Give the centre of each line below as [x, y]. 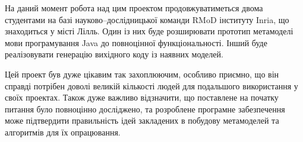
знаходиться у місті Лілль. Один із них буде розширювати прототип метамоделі [149, 31]
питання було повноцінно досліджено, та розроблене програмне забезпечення [145, 109]
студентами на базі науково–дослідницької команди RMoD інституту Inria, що [147, 19]
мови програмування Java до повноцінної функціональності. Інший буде [136, 42]
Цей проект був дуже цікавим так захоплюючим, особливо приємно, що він [142, 74]
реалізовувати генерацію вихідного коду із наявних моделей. [114, 54]
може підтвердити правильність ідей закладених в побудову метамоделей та [142, 120]
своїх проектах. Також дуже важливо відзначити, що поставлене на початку [142, 97]
